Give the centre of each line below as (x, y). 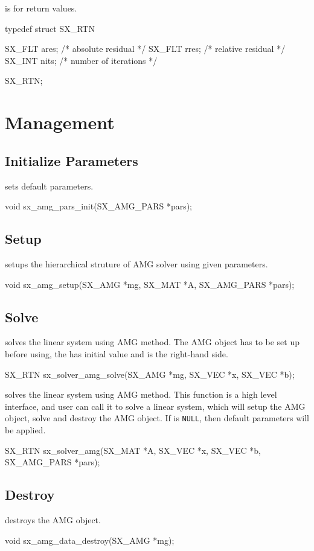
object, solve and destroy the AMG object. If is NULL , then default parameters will (157, 418)
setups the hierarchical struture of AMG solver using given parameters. (136, 263)
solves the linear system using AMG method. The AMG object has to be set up (152, 342)
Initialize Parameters (72, 160)
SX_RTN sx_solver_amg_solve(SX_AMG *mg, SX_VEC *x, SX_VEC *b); (150, 374)
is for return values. (41, 8)
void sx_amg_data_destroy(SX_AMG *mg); (90, 540)
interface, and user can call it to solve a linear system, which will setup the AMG (155, 406)
